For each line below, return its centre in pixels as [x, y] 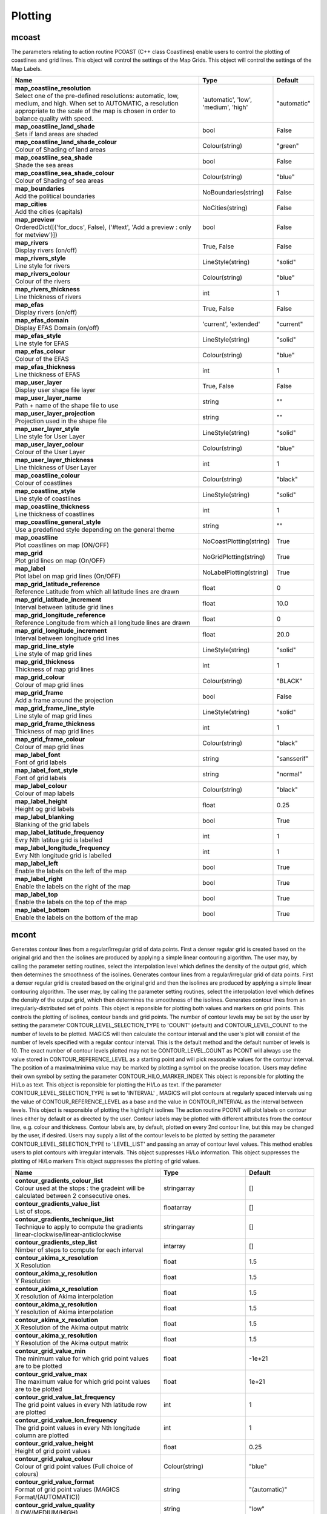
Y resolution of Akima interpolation [64, 1312]
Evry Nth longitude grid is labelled [63, 856]
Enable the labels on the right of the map [73, 887]
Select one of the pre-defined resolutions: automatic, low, [97, 96]
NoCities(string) [225, 208]
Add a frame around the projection [64, 701]
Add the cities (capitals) [49, 212]
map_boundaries [40, 189]
